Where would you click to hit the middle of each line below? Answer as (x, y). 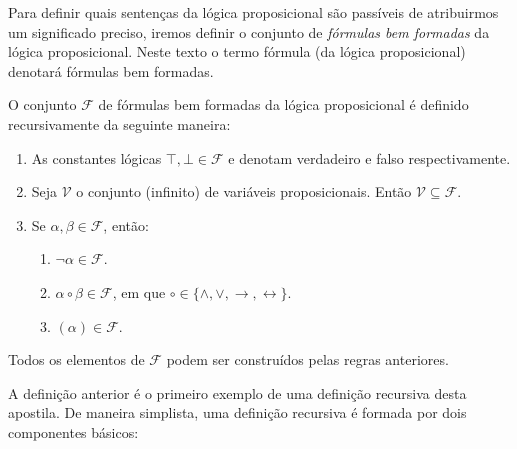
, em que (139, 291)
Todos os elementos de (76, 359)
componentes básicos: (73, 431)
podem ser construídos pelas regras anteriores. (307, 359)
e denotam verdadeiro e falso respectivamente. (369, 157)
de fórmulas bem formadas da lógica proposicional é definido (283, 104)
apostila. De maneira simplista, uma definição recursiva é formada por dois (237, 412)
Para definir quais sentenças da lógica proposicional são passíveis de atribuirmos (253, 12)
